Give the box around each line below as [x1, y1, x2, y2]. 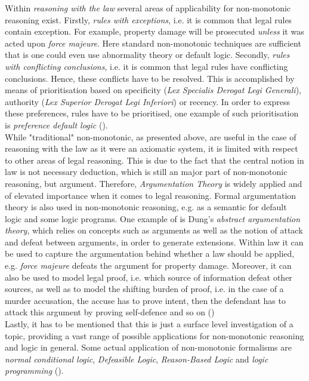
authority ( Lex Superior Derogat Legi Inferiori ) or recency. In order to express [5, 95, 291, 107]
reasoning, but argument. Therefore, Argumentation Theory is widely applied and [5, 177, 302, 189]
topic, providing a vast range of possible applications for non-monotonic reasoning [5, 329, 304, 342]
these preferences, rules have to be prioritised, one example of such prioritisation [5, 107, 299, 119]
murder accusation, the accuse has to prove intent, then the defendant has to [5, 294, 286, 306]
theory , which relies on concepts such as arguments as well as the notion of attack [5, 224, 303, 236]
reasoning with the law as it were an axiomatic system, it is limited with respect [5, 142, 298, 155]
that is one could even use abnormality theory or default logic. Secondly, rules [5, 48, 290, 61]
